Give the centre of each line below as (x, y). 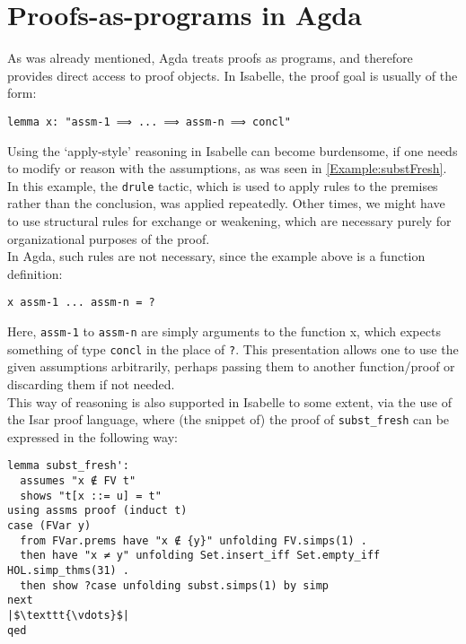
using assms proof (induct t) (97, 511)
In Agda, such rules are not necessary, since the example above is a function (216, 256)
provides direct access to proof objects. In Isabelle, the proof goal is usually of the (233, 75)
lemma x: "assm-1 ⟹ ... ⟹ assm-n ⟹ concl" (149, 122)
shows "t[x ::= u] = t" (91, 496)
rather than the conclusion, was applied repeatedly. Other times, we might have (226, 203)
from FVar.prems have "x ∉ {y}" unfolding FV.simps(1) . (193, 540)
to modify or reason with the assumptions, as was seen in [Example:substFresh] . (227, 168)
